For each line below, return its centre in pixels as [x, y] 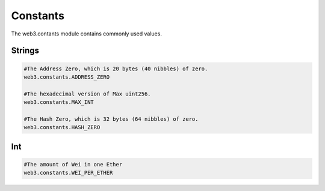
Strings [25, 51]
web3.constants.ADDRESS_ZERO [67, 77]
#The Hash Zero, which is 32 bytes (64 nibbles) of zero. [111, 119]
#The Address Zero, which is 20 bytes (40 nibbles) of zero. [116, 68]
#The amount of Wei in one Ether [73, 164]
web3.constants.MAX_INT [59, 102]
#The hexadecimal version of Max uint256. [87, 94]
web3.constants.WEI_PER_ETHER [68, 173]
